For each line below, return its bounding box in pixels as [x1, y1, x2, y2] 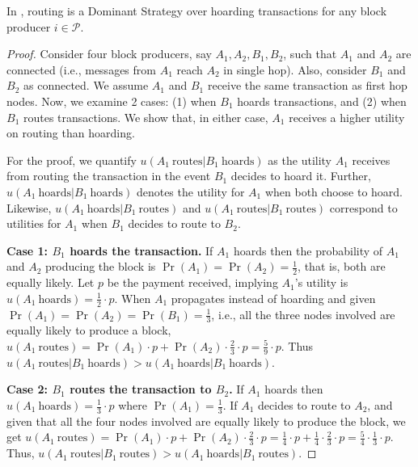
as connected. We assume [23, 77, 149, 94]
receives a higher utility [289, 108, 405, 125]
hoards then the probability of [233, 242, 383, 259]
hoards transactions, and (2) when [237, 92, 407, 109]
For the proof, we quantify [6, 151, 137, 168]
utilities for [6, 215, 61, 232]
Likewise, [6, 199, 52, 216]
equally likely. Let [6, 274, 95, 291]
